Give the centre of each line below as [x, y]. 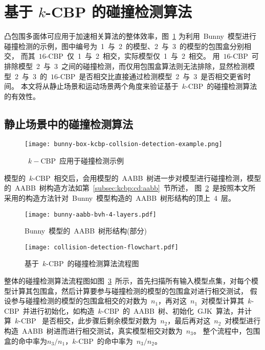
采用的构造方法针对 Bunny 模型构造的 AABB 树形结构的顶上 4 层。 [120, 197]
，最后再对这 [189, 321]
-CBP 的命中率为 [104, 341]
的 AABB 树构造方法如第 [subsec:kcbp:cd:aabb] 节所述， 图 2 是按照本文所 [130, 188]
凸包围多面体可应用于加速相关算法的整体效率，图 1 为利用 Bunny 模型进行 [130, 36]
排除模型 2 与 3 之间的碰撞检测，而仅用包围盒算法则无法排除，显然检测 [126, 66]
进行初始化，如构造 [62, 310]
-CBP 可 [245, 56]
